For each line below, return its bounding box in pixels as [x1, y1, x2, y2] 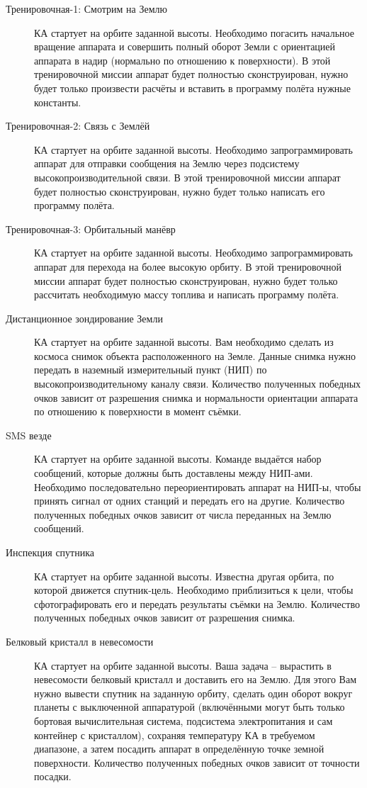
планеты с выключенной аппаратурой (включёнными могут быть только [34, 699, 345, 714]
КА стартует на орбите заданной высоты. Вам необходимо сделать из [34, 334, 334, 349]
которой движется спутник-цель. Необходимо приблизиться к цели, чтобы [34, 582, 354, 597]
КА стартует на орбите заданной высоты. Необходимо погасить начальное [34, 25, 354, 40]
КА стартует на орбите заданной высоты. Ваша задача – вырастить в [34, 658, 332, 672]
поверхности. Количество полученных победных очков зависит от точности [34, 755, 360, 770]
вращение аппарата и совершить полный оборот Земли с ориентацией [34, 39, 336, 54]
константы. [34, 94, 81, 109]
